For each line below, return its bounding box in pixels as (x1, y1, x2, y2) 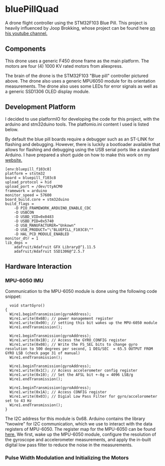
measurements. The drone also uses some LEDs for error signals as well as (5, 83, 158, 89)
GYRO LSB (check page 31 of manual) (5, 351, 80, 356)
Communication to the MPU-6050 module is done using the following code (5, 288, 158, 294)
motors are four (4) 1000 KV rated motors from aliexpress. (5, 63, 123, 69)
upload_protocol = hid (5, 180, 52, 185)
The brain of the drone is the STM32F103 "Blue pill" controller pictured (5, 73, 149, 79)
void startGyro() (9, 303, 45, 308)
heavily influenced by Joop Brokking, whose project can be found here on (5, 25, 155, 31)
